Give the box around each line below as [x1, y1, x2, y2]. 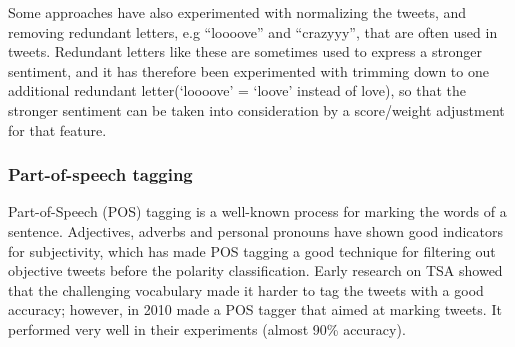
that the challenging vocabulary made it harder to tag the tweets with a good [8, 279, 484, 300]
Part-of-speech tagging [8, 162, 193, 187]
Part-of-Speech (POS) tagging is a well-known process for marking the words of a [8, 201, 507, 222]
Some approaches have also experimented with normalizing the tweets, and [8, 2, 467, 22]
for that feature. [8, 119, 107, 140]
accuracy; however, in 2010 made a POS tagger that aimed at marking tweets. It [8, 299, 502, 320]
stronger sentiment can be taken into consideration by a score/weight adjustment [8, 99, 505, 120]
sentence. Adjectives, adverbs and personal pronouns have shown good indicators [8, 220, 503, 241]
